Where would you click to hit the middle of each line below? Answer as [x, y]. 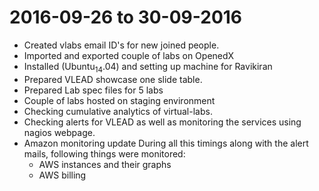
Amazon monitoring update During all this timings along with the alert [166, 143]
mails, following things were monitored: [104, 153]
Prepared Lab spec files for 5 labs [93, 90]
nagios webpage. [59, 132]
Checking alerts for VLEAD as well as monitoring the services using [162, 122]
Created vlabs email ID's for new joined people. [121, 45]
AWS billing [62, 175]
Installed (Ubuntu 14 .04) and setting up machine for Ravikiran [148, 67]
